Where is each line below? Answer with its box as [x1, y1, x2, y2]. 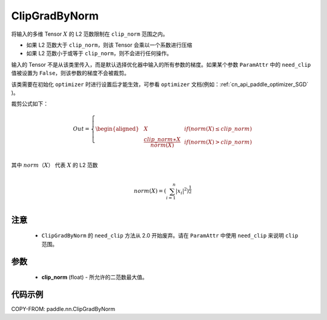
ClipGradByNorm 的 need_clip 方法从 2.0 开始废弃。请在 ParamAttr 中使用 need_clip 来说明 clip [41, 232, 299, 239]
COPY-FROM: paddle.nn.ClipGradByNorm [11, 305, 116, 313]
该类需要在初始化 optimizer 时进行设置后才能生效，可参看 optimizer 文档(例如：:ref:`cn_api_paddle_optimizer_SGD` [11, 81, 309, 88]
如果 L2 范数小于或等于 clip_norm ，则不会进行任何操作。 [26, 50, 173, 57]
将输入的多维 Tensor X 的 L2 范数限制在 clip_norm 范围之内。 [11, 30, 169, 38]
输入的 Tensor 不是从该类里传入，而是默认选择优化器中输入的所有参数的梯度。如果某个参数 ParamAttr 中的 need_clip [11, 61, 311, 68]
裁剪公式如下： [11, 100, 48, 107]
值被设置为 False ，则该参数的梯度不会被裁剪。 [11, 70, 130, 77]
